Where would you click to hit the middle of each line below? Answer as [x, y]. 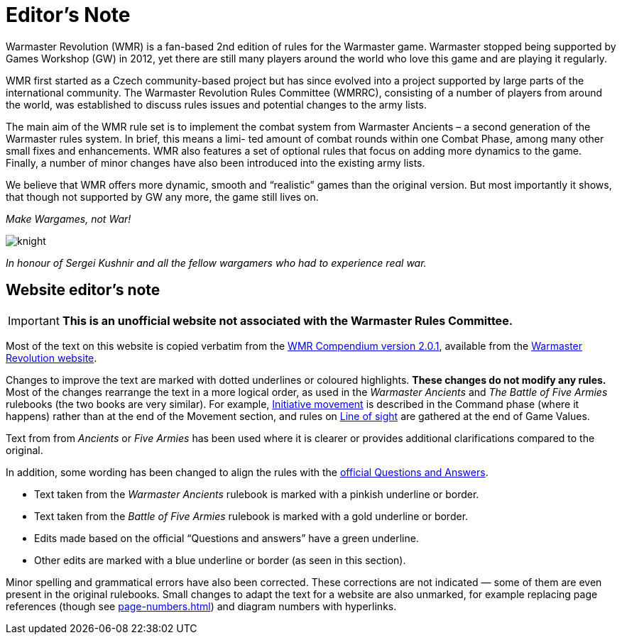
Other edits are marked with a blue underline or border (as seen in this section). [220, 560]
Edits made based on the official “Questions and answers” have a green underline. [227, 538]
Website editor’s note [83, 290]
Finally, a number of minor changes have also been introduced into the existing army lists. [215, 162]
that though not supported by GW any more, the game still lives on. [162, 197]
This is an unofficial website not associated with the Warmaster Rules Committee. [287, 320]
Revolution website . [51, 358]
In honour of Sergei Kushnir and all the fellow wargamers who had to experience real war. [216, 263]
